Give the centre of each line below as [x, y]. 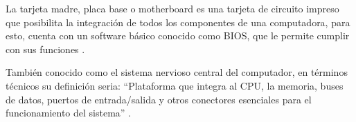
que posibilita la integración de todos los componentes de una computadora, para [178, 22]
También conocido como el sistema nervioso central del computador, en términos [177, 72]
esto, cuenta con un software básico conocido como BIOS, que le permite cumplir [178, 35]
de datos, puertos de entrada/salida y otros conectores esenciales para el [159, 99]
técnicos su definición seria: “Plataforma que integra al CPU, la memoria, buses [175, 85]
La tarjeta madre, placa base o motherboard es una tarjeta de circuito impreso [172, 8]
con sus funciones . [45, 49]
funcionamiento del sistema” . [68, 113]
